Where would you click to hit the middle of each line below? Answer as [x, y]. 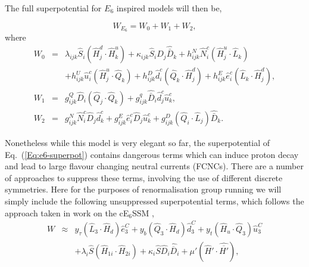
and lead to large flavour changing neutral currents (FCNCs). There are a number [154, 166]
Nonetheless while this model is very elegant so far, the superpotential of [138, 143]
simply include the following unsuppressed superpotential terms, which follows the [154, 201]
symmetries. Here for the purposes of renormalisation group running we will [143, 189]
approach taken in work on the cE [67, 212]
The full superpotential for [53, 8]
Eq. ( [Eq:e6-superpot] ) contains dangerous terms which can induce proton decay [152, 154]
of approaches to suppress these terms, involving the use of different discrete [144, 177]
